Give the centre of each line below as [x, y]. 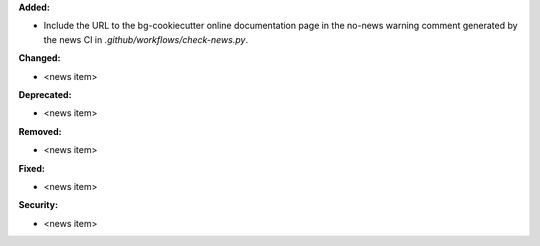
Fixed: [31, 168]
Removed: [40, 131]
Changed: [39, 58]
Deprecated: [45, 94]
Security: [38, 205]
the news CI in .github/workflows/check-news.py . [146, 39]
